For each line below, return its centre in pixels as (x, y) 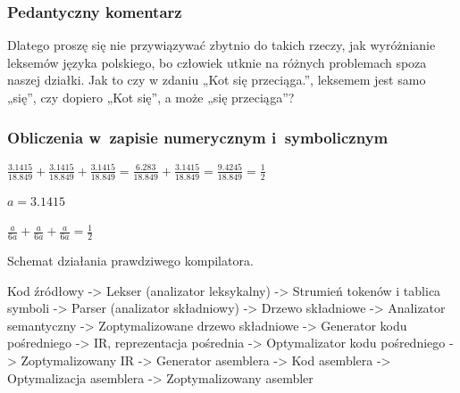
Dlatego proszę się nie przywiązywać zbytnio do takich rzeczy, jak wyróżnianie (222, 45)
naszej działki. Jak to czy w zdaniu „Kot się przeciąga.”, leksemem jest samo (217, 80)
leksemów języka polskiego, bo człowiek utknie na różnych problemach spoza (217, 62)
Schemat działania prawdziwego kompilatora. (130, 261)
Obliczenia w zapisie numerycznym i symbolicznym (198, 137)
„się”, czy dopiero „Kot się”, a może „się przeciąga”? (151, 97)
